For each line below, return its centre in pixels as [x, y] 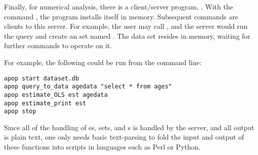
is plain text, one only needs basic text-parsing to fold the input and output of [124, 137]
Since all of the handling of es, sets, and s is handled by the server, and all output [129, 127]
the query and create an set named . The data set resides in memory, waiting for [127, 36]
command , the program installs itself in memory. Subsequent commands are [121, 16]
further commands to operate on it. [58, 45]
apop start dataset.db [42, 78]
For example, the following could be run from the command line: [103, 62]
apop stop [20, 112]
